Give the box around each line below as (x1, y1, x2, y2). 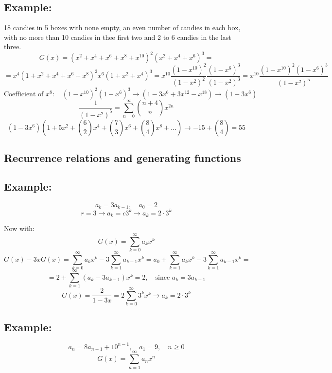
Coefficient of (4, 90, 44, 98)
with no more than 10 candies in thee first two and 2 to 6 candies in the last (4, 32, 231, 42)
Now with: (4, 223, 35, 233)
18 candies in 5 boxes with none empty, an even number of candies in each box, (4, 22, 241, 33)
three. (4, 41, 21, 52)
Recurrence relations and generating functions (4, 150, 241, 165)
